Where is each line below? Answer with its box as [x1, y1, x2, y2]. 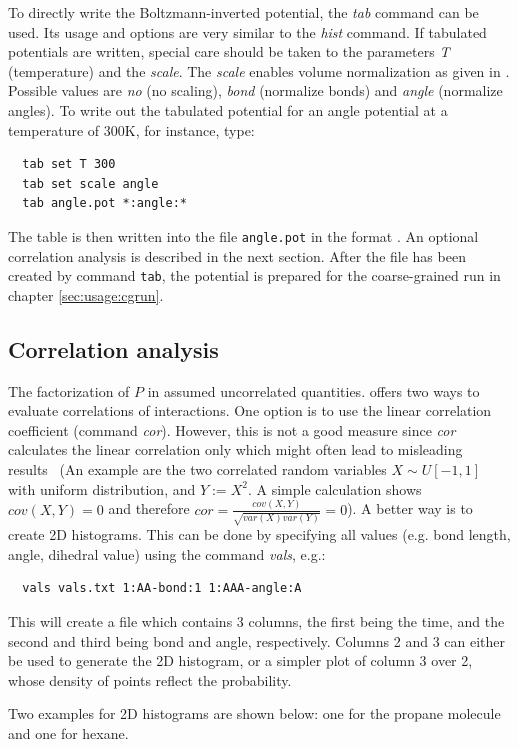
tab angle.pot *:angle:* [22, 196, 187, 211]
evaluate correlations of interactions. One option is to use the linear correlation [8, 400, 492, 421]
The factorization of [8, 380, 130, 401]
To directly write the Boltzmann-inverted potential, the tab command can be [8, 2, 479, 22]
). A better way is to [347, 498, 473, 519]
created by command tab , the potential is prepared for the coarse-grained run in [8, 265, 501, 286]
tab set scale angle [22, 176, 159, 191]
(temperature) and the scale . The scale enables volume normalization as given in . [8, 60, 510, 81]
